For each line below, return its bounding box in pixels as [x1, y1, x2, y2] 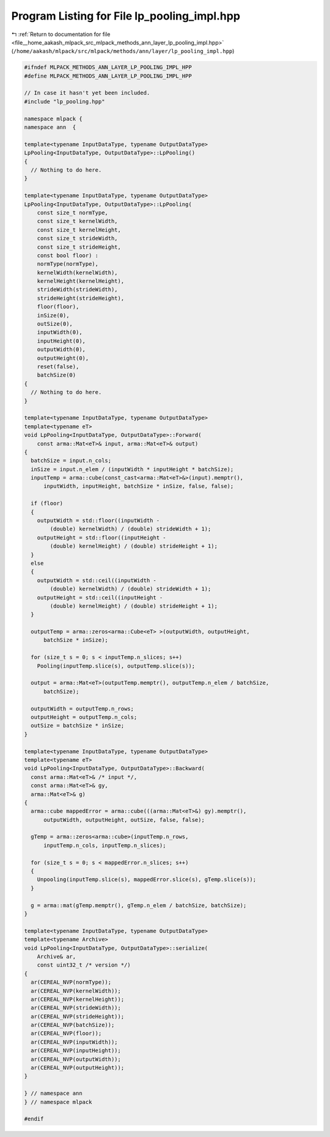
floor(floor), [37, 303, 79, 310]
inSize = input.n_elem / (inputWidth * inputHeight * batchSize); [31, 466, 234, 473]
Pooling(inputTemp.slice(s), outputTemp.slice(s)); [37, 662, 196, 669]
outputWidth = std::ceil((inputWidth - [37, 577, 157, 583]
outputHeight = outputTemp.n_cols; [31, 714, 137, 720]
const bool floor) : [37, 252, 99, 259]
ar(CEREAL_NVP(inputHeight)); [31, 1047, 122, 1054]
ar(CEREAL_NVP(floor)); [31, 1030, 102, 1037]
